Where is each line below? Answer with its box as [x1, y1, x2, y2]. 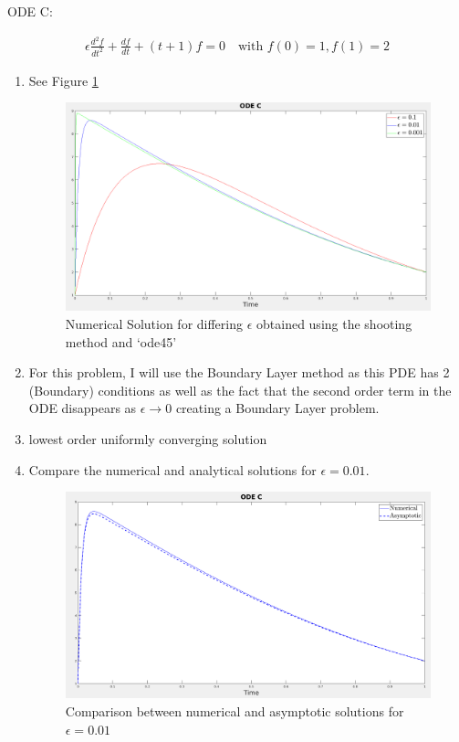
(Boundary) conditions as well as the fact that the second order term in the [28, 380, 452, 399]
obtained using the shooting [256, 314, 412, 333]
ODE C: [7, 2, 53, 20]
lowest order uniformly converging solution [28, 429, 267, 448]
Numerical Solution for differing [65, 314, 244, 333]
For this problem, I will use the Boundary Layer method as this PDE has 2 [28, 363, 450, 382]
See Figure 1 [28, 70, 99, 90]
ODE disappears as [28, 398, 137, 418]
